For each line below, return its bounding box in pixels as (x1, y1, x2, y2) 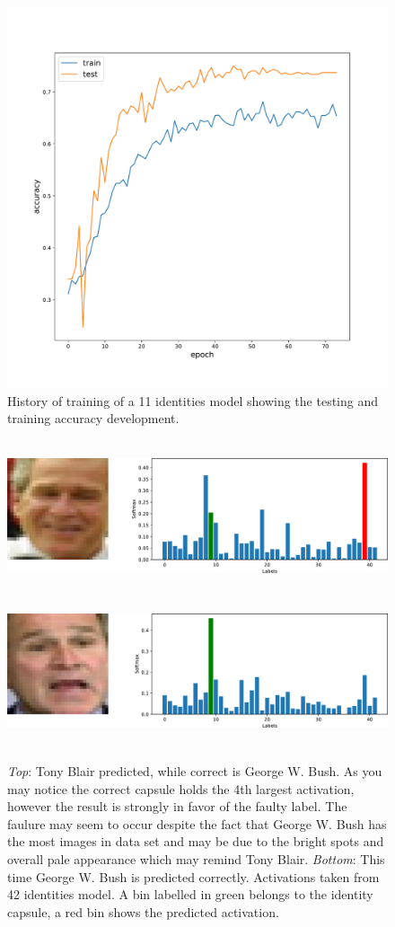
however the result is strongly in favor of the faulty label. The (7, 797, 347, 816)
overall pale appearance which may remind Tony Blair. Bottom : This (7, 849, 385, 868)
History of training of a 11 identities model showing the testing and (7, 391, 379, 410)
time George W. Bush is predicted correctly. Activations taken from (7, 867, 380, 886)
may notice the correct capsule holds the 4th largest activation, (7, 779, 355, 798)
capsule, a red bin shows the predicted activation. (7, 902, 279, 921)
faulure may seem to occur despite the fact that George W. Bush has (7, 814, 387, 833)
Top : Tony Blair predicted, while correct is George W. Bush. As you (7, 761, 382, 780)
